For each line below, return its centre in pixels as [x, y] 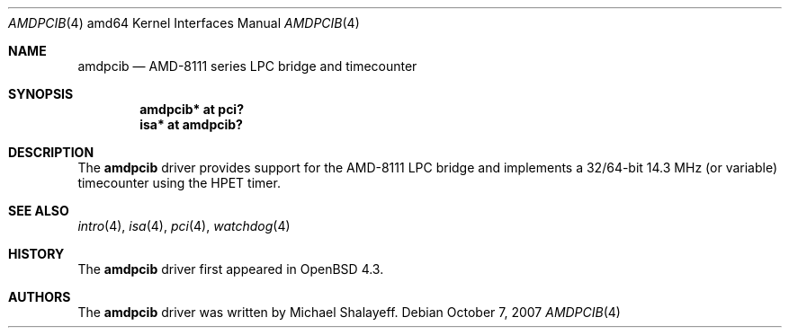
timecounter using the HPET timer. [179, 183]
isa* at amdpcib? [191, 124]
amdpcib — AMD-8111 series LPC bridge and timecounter [247, 66]
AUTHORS [40, 297]
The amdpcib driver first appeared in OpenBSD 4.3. [231, 269]
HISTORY [36, 254]
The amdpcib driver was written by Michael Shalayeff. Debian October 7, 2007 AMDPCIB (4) [349, 312]
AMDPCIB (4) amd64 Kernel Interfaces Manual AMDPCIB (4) [184, 23]
